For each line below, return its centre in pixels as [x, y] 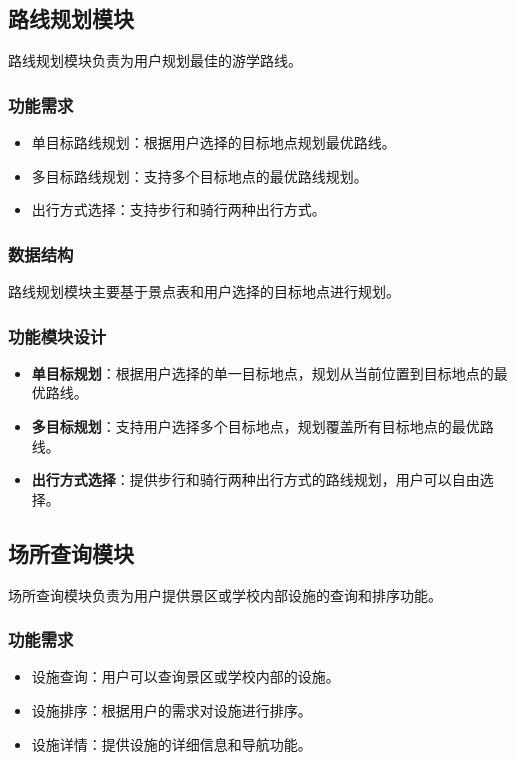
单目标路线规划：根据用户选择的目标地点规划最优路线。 [213, 142]
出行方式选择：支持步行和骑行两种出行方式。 [178, 209]
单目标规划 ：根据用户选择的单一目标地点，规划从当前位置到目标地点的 [262, 372]
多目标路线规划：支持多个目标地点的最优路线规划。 [199, 175]
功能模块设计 [57, 335]
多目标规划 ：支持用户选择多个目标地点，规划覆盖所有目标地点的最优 [255, 426]
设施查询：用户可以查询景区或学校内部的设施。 [185, 676]
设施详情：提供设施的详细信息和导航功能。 [171, 743]
